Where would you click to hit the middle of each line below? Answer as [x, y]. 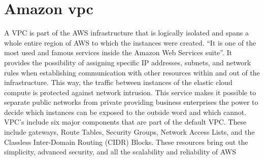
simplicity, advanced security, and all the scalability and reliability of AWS [120, 152]
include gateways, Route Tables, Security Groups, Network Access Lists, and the [129, 132]
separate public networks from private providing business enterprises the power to [131, 102]
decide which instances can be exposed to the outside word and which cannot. [125, 112]
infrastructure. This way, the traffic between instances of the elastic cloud [118, 82]
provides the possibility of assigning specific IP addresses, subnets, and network [128, 62]
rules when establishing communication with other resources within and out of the [132, 72]
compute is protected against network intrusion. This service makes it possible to [130, 92]
